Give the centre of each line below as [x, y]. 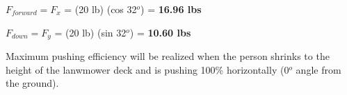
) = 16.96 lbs [171, 9]
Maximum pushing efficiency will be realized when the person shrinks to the [168, 56]
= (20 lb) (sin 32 [90, 32]
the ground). [32, 83]
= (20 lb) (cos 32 [100, 9]
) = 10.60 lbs [160, 32]
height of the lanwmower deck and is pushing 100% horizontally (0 [147, 69]
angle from [318, 69]
